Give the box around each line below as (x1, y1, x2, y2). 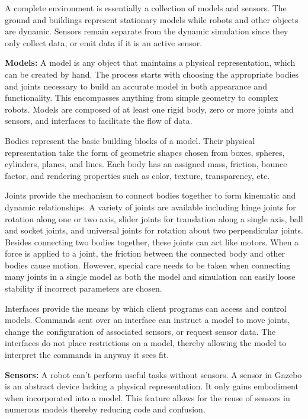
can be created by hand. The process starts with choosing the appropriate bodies (5, 68, 299, 80)
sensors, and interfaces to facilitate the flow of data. (5, 114, 192, 127)
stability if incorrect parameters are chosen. (5, 282, 162, 295)
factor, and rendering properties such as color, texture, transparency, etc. (5, 169, 270, 181)
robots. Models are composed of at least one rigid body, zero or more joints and (5, 103, 294, 115)
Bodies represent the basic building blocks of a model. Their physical (5, 134, 255, 146)
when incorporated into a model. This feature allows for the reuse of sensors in (5, 391, 290, 404)
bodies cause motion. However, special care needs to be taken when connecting (5, 258, 291, 271)
